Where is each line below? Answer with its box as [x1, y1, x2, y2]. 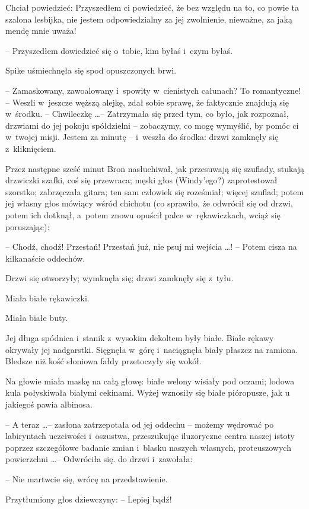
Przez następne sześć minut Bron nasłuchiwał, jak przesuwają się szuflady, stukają [5, 162, 304, 174]
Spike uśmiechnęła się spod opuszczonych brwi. [5, 64, 177, 77]
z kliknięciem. [5, 142, 56, 154]
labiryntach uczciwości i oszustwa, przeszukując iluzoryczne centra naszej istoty [5, 430, 295, 442]
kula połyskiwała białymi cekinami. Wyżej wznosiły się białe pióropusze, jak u [5, 386, 290, 399]
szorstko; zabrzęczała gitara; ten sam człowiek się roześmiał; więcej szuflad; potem [5, 185, 304, 198]
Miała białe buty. [5, 311, 68, 324]
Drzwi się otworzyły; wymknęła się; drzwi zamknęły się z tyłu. [5, 272, 234, 284]
